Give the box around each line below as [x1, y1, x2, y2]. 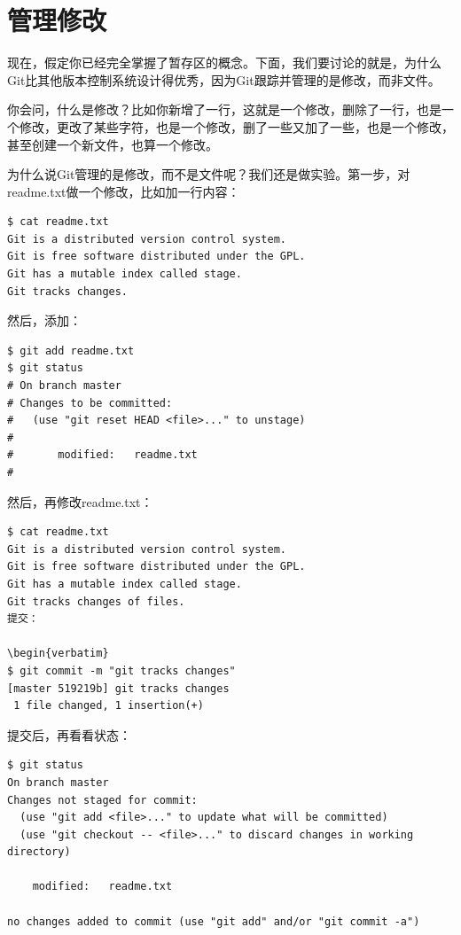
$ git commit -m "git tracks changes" [7, 664, 236, 677]
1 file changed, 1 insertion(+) [13, 699, 204, 713]
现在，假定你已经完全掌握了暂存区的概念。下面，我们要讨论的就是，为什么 [7, 53, 441, 72]
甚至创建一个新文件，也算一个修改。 [7, 135, 218, 153]
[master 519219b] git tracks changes [7, 682, 230, 695]
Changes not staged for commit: [7, 793, 198, 806]
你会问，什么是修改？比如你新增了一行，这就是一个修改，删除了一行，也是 [7, 100, 441, 119]
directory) [7, 845, 71, 859]
